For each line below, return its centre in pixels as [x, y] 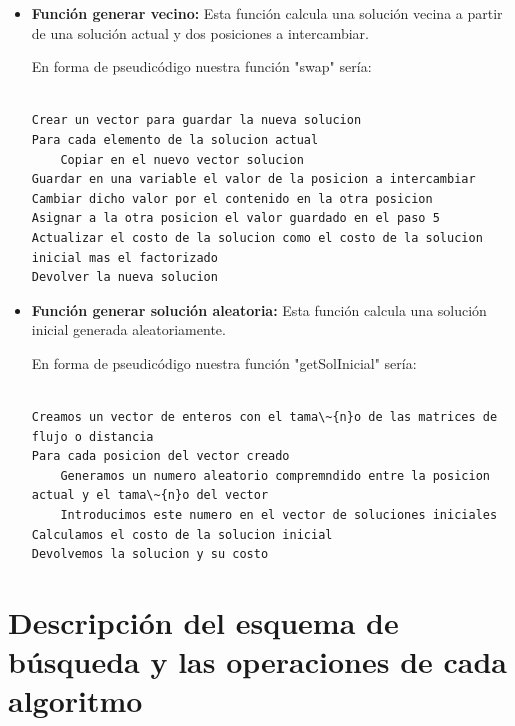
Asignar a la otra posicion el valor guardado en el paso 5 [235, 218]
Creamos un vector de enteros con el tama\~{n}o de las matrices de [264, 417]
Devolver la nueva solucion [124, 277]
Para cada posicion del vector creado [160, 456]
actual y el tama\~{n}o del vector [150, 495]
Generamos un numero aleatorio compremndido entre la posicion [275, 475]
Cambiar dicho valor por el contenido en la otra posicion [232, 198]
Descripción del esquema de [203, 622]
